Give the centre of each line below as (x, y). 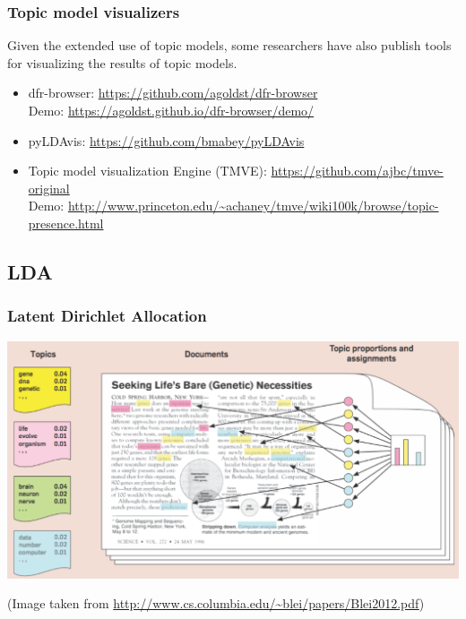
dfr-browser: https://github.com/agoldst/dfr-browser (173, 93)
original (49, 188)
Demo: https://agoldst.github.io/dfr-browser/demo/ (171, 110)
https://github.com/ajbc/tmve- (357, 171)
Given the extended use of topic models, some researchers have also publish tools (229, 45)
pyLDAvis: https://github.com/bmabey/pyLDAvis (166, 140)
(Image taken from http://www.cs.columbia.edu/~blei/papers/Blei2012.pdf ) (216, 603)
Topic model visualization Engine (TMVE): (147, 171)
